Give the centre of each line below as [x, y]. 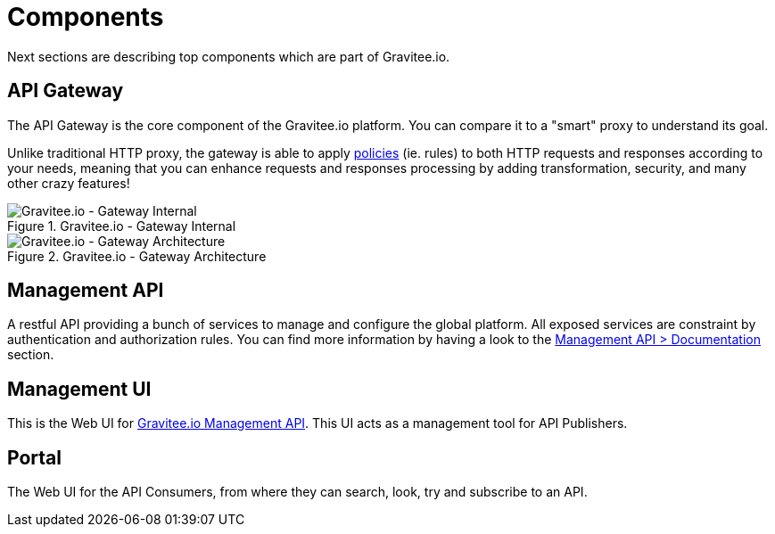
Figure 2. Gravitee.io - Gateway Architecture [137, 256]
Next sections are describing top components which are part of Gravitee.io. [229, 56]
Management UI [79, 389]
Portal [34, 457]
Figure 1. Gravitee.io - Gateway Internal [122, 226]
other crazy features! [69, 183]
